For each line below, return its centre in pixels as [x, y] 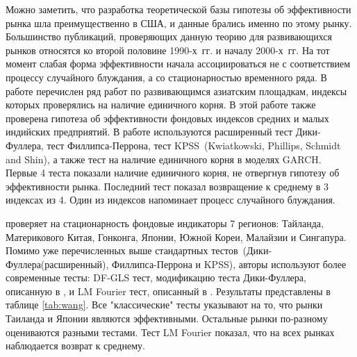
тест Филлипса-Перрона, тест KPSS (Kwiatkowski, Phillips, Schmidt [194, 145]
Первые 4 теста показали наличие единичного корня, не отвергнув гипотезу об [173, 173]
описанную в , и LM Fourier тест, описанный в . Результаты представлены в [168, 291]
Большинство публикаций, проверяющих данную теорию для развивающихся [169, 36]
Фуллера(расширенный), [57, 264]
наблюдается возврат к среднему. [75, 346]
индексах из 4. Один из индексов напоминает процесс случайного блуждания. [171, 200]
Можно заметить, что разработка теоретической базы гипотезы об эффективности [178, 9]
